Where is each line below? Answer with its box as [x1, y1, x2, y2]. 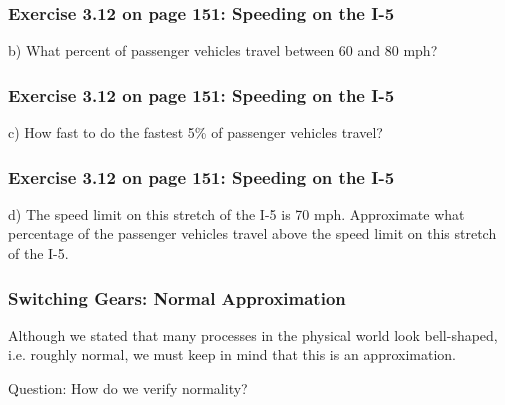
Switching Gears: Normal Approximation [8, 285, 346, 310]
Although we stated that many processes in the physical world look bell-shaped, [8, 324, 498, 345]
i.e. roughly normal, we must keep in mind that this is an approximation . [8, 344, 457, 365]
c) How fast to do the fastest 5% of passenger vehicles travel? [8, 122, 383, 143]
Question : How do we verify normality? [8, 378, 248, 399]
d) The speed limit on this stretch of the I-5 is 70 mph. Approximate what [8, 203, 465, 224]
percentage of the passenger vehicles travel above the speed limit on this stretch [8, 223, 497, 244]
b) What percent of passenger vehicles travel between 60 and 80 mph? [8, 40, 438, 61]
